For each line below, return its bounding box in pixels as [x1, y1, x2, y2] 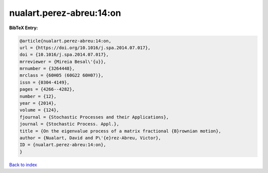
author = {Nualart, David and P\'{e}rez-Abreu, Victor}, [19, 135, 161, 141]
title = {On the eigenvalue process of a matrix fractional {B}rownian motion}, [19, 128, 221, 134]
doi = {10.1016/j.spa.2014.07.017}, [19, 52, 109, 58]
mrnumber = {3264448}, [19, 66, 75, 71]
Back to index [9, 162, 37, 168]
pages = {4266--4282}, [19, 87, 75, 92]
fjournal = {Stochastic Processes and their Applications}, [19, 114, 169, 120]
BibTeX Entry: [9, 25, 38, 31]
